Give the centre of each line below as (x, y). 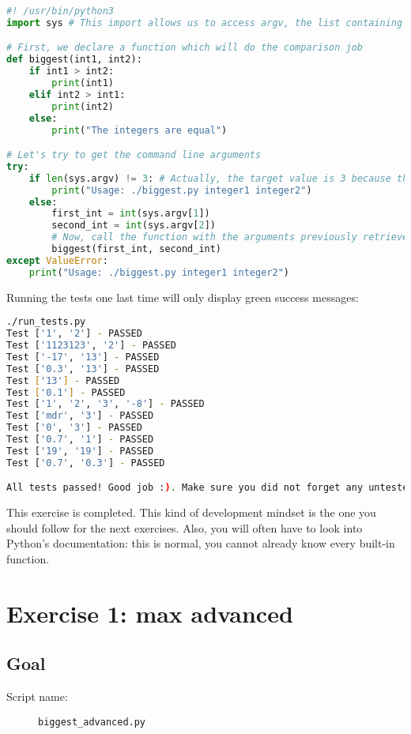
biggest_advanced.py (92, 722)
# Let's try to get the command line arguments (134, 155)
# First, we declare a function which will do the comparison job (185, 48)
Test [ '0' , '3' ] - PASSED (74, 428)
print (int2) (83, 106)
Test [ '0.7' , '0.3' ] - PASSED (86, 463)
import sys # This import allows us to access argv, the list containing (205, 23)
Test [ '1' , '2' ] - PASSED (74, 334)
